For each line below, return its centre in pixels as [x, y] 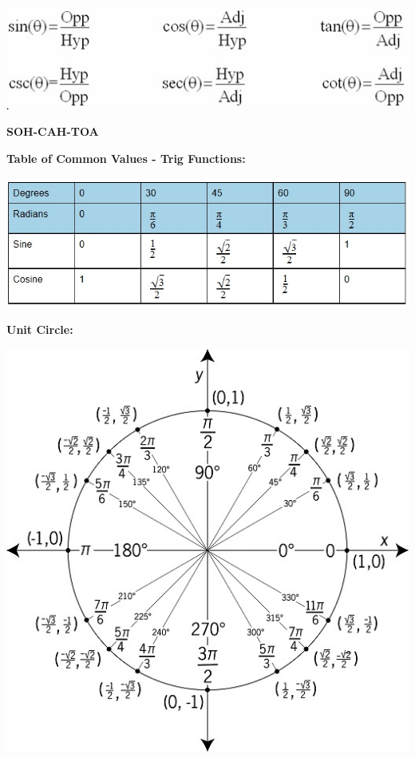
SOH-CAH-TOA [53, 131]
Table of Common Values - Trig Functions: [126, 158]
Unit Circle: [40, 329]
